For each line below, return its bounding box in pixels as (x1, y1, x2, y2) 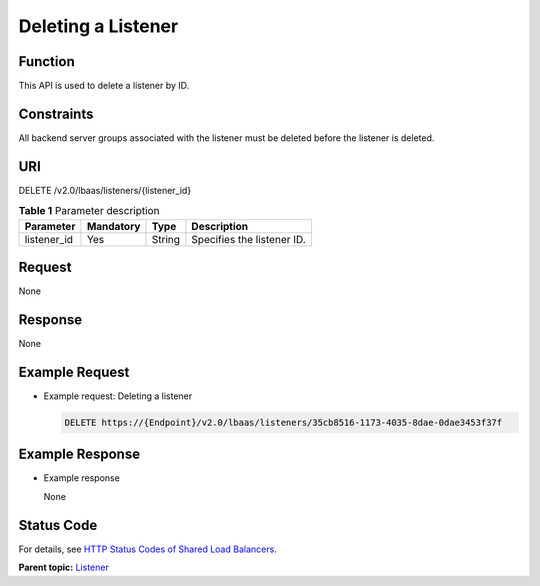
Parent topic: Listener (18, 561, 109, 574)
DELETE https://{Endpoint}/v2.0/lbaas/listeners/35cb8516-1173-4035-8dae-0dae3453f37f (64, 416, 503, 428)
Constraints (18, 105, 94, 122)
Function (18, 53, 75, 70)
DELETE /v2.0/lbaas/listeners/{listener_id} (18, 184, 192, 196)
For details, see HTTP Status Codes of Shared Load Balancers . (18, 543, 277, 555)
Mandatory (86, 219, 141, 233)
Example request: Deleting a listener (43, 390, 193, 402)
